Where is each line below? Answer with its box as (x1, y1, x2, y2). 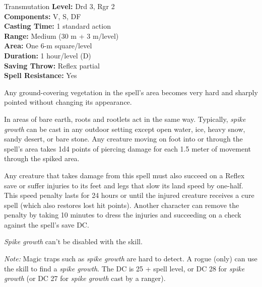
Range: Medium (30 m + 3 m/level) (4, 30, 119, 41)
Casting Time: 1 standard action (4, 21, 111, 31)
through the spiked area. (4, 153, 80, 164)
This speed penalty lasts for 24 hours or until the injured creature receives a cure (4, 190, 254, 200)
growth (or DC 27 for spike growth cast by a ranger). (4, 273, 166, 283)
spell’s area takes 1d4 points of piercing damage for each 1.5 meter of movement (4, 143, 251, 154)
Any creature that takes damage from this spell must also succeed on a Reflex (4, 170, 245, 180)
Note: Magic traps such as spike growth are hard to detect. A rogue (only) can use (4, 253, 257, 264)
